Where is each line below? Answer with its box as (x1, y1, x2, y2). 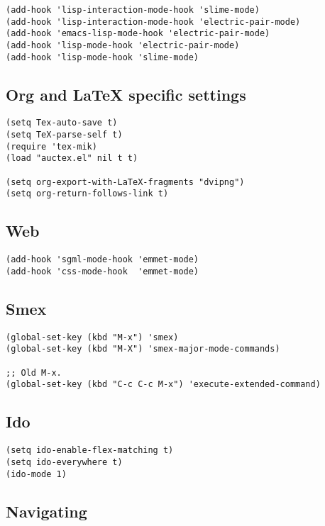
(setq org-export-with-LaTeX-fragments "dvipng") (6, 177, 245, 187)
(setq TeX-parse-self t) (6, 130, 123, 140)
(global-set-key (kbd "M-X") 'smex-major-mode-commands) (6, 344, 280, 354)
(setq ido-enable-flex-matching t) (6, 445, 174, 456)
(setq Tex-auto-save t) (6, 118, 118, 128)
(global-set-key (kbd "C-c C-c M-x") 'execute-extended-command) (6, 379, 321, 390)
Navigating (6, 500, 87, 522)
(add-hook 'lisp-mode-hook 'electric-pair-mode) (6, 40, 240, 50)
